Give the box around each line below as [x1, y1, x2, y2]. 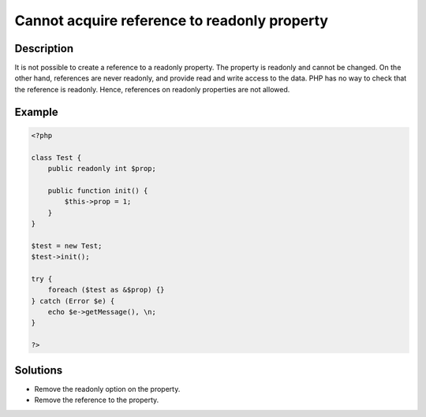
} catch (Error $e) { [31, 296, 115, 305]
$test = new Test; [31, 241, 103, 250]
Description [14, 42, 74, 55]
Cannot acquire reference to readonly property [14, 12, 329, 29]
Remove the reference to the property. [34, 395, 159, 405]
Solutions [14, 363, 63, 377]
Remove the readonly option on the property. [34, 384, 181, 393]
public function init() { [47, 186, 148, 195]
